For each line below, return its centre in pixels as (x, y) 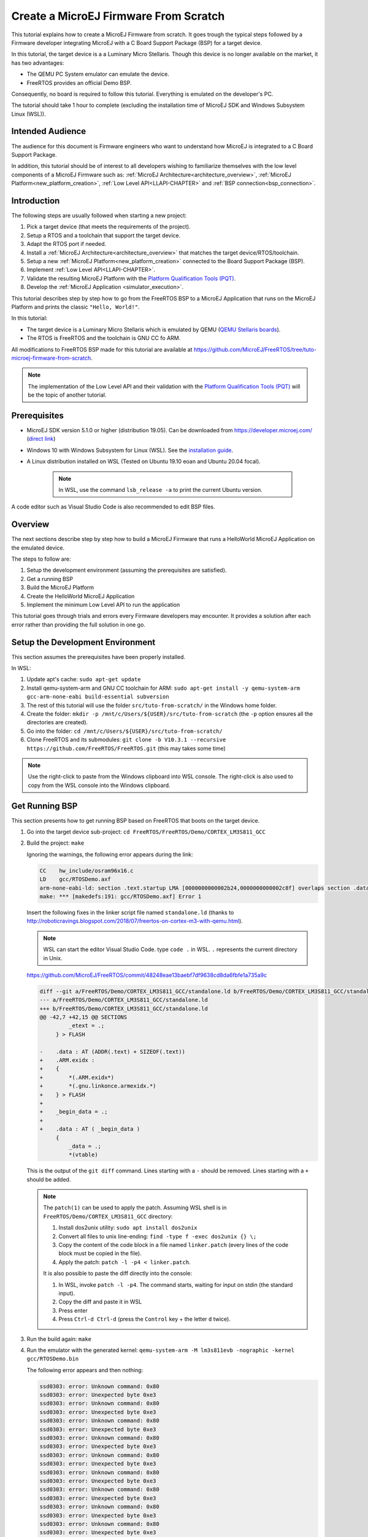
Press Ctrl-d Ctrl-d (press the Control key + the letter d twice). (145, 1319)
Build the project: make (56, 843)
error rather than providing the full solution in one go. (78, 625)
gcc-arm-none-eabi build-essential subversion (98, 697)
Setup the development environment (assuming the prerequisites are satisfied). (127, 570)
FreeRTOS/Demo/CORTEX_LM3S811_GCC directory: (108, 1216)
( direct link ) (41, 439)
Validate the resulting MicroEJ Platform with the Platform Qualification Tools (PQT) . (131, 278)
